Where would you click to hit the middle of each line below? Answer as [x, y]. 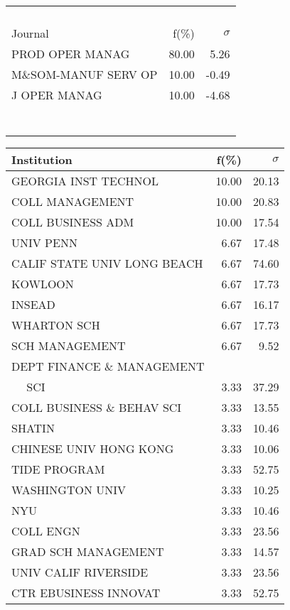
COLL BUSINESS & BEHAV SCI [97, 407]
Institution [42, 159]
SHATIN [33, 428]
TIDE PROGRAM [58, 469]
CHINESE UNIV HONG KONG [93, 448]
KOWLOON [43, 284]
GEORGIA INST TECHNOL [85, 181]
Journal [30, 33]
